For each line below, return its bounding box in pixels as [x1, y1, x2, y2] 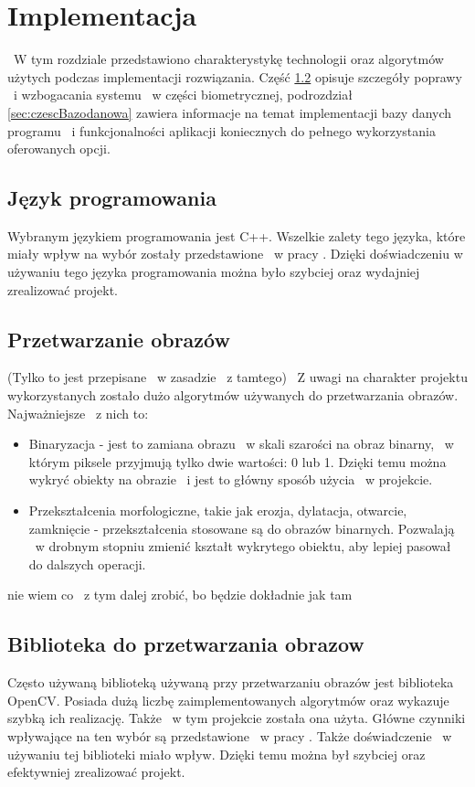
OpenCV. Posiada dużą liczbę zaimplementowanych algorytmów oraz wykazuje [7, 690, 449, 709]
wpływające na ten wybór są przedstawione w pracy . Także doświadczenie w [7, 726, 452, 745]
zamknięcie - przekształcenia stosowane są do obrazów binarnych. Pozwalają [28, 518, 455, 537]
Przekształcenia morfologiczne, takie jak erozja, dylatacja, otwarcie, [28, 501, 407, 520]
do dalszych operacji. [28, 554, 146, 573]
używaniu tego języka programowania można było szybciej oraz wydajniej [7, 262, 420, 282]
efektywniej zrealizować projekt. [7, 762, 185, 782]
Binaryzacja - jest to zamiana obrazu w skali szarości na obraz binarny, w [28, 434, 454, 453]
